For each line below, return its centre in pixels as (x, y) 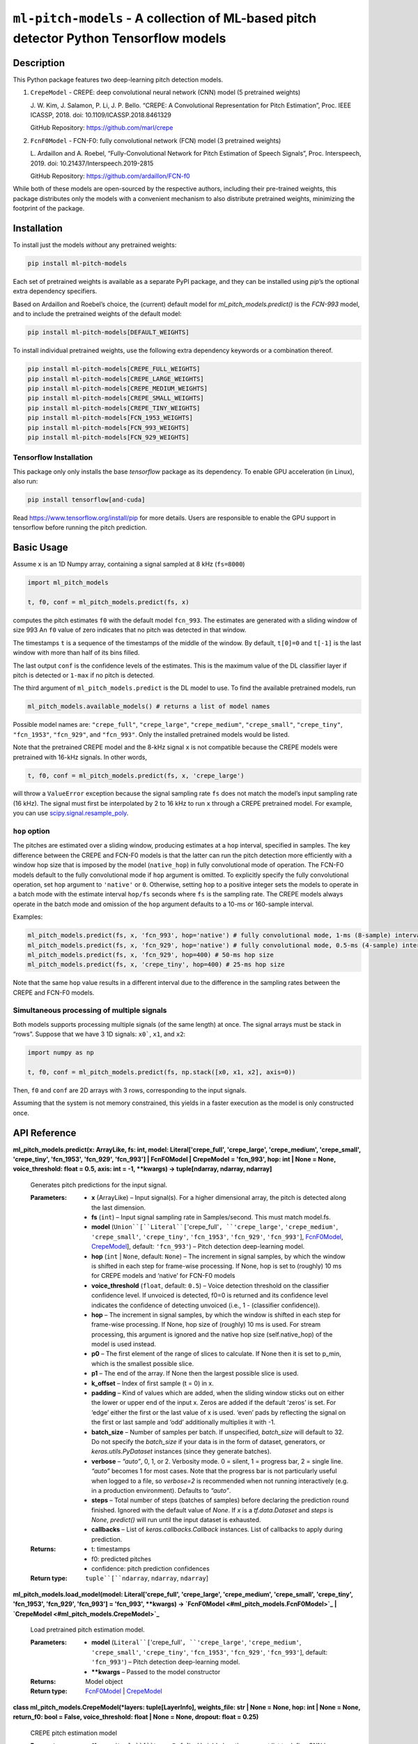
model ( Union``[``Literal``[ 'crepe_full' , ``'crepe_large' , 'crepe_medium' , (215, 1227)
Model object (104, 1681)
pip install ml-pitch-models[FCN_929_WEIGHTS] (108, 437)
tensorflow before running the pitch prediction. (80, 527)
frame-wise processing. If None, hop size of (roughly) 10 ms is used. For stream (206, 1325)
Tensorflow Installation (53, 458)
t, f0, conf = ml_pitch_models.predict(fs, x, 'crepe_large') (136, 775)
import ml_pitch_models (68, 583)
